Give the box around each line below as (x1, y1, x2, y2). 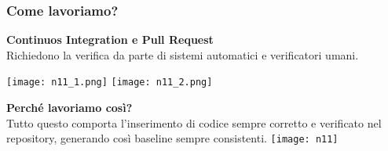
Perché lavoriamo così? (6, 99, 133, 116)
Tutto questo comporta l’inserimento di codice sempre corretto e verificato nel (6, 114, 382, 131)
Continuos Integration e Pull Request (6, 31, 214, 48)
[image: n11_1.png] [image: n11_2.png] (6, 77, 213, 88)
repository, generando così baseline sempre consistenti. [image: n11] (6, 130, 339, 146)
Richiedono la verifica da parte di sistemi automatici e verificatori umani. (6, 46, 359, 63)
